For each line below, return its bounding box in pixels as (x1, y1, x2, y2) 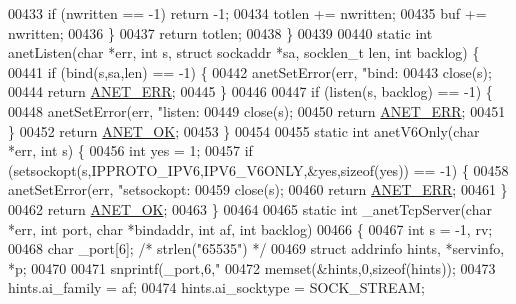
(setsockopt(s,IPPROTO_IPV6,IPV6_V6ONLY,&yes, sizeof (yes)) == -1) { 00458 (8, 159, 509, 180)
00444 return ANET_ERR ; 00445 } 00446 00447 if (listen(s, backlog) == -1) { (8, 81, 493, 102)
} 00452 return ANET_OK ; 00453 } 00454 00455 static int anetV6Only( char (8, 120, 480, 141)
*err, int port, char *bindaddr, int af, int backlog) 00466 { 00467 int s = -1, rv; (8, 218, 493, 239)
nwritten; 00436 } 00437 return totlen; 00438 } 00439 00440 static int (8, 22, 433, 43)
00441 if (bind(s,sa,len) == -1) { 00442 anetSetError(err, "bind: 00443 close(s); (8, 61, 492, 82)
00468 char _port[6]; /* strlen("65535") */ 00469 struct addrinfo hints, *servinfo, (8, 238, 505, 259)
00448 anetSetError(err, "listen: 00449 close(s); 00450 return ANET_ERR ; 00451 (8, 100, 506, 121)
